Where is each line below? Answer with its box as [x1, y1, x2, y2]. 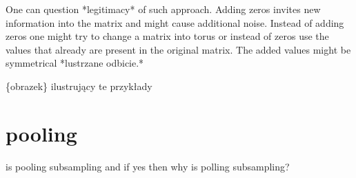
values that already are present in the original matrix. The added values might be [6, 42, 351, 56]
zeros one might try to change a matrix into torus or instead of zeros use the [6, 29, 329, 43]
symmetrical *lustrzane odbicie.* [6, 56, 144, 70]
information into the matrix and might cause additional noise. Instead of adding [6, 15, 344, 30]
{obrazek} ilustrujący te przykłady [6, 78, 152, 93]
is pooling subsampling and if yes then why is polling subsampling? [6, 159, 290, 173]
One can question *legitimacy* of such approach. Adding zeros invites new [6, 2, 321, 16]
